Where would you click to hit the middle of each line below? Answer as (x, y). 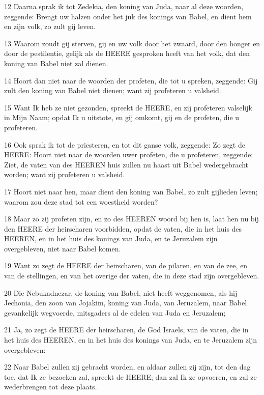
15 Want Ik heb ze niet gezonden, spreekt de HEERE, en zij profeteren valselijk (128, 107)
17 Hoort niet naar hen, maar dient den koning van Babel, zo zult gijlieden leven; (131, 191)
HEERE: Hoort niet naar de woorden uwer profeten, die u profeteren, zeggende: (129, 154)
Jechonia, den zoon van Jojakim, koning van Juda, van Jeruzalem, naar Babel (126, 303)
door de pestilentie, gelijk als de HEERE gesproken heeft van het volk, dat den (127, 53)
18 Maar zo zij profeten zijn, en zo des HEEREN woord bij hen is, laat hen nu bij (131, 219)
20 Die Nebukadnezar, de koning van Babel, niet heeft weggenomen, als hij (121, 292)
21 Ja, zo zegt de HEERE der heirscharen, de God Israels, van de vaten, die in (126, 330)
